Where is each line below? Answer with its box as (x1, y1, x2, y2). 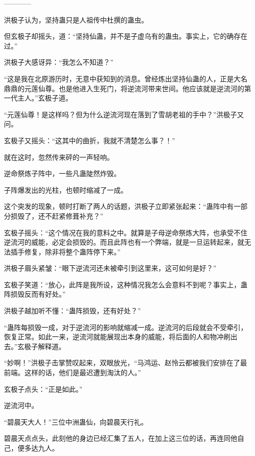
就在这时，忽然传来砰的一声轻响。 (4, 152, 114, 162)
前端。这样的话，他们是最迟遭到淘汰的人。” (4, 367, 141, 378)
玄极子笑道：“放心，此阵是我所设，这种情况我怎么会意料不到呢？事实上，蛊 (4, 279, 248, 289)
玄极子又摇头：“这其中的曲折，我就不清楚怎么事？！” (4, 135, 176, 145)
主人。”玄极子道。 (17, 93, 73, 103)
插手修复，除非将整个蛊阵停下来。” (10, 246, 121, 256)
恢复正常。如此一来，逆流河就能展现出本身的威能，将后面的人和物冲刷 (4, 331, 230, 342)
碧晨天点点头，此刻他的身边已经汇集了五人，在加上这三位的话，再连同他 (4, 433, 237, 443)
